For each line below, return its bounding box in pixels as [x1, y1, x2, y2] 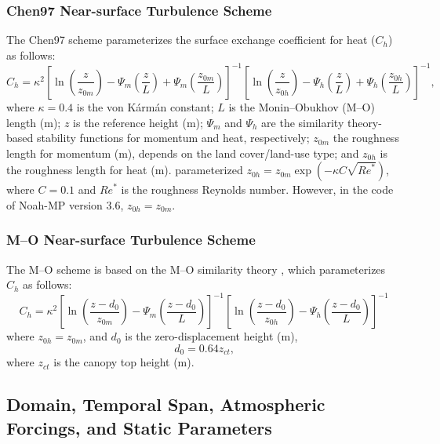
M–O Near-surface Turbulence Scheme [6, 230, 256, 249]
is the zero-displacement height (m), [125, 328, 298, 344]
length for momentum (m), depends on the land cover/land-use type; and [6, 144, 359, 161]
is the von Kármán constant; [76, 98, 214, 115]
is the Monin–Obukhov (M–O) [228, 98, 375, 115]
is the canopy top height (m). [53, 354, 195, 370]
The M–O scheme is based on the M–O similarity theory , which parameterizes [6, 260, 386, 277]
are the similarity [261, 114, 344, 130]
